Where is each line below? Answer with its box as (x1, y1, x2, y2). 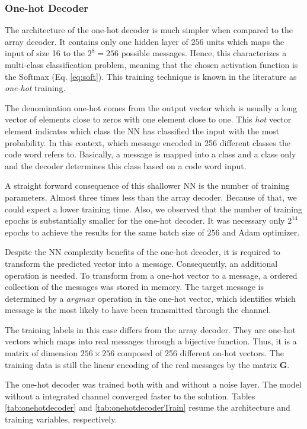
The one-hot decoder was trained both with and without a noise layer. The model (5, 378, 302, 391)
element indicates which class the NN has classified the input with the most (5, 124, 280, 137)
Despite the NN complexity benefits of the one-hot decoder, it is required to (5, 246, 280, 258)
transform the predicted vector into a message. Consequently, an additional (5, 257, 278, 269)
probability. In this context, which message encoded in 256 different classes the (5, 136, 290, 149)
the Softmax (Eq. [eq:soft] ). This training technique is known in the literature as (5, 70, 297, 82)
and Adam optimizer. (222, 225, 300, 238)
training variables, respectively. (5, 413, 117, 425)
